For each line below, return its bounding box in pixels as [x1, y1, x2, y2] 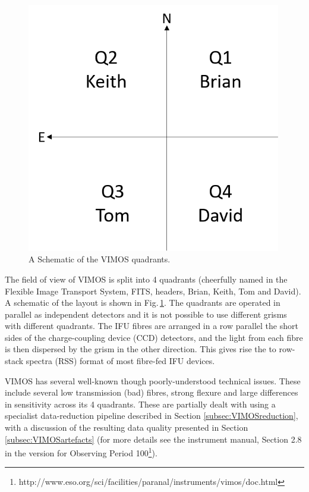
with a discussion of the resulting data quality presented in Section [5, 421, 248, 434]
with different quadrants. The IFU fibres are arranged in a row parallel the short [5, 319, 298, 332]
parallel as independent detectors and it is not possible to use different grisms [5, 308, 287, 320]
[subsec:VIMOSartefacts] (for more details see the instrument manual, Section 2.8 [5, 433, 302, 445]
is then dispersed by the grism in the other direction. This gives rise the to [5, 343, 276, 355]
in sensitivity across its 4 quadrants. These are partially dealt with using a [5, 397, 276, 410]
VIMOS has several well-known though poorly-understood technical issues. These [5, 374, 301, 387]
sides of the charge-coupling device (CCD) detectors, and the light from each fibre [5, 331, 303, 343]
